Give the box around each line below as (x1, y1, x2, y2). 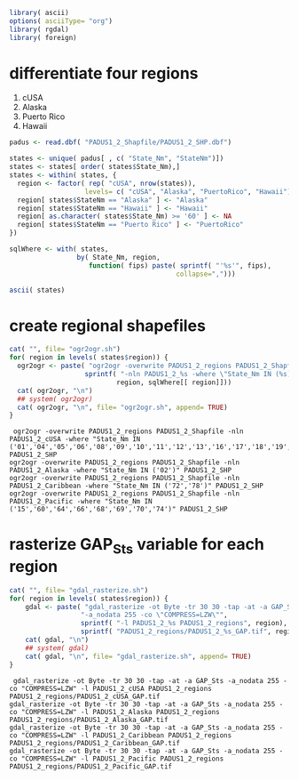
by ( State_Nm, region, (76, 253, 161, 261)
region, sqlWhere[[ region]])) (116, 378, 232, 387)
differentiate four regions (9, 63, 199, 84)
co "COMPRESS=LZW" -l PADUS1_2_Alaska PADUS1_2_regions (9, 707, 220, 716)
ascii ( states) (9, 285, 66, 294)
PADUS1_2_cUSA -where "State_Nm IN (9, 435, 141, 444)
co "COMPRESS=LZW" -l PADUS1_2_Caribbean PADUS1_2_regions (9, 730, 232, 740)
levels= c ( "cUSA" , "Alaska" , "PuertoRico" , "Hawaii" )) (84, 187, 295, 196)
